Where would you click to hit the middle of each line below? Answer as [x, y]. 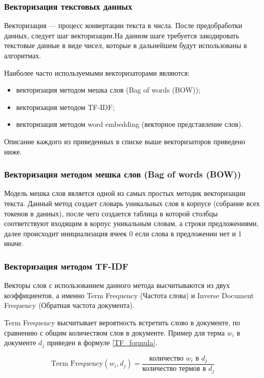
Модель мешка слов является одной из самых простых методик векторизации [125, 193]
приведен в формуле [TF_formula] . [102, 342]
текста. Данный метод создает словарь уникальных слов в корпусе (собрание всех [132, 203]
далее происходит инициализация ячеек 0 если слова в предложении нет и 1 [123, 233]
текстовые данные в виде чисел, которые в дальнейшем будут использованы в [126, 45]
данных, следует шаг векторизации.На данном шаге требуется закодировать [122, 35]
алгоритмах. [23, 55]
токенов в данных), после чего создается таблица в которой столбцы [111, 213]
